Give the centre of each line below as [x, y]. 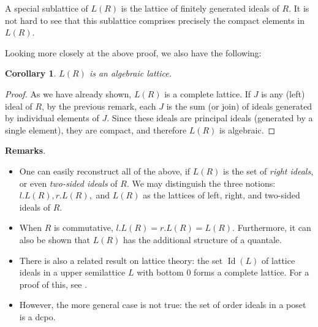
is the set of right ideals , [268, 171]
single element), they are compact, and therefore [96, 130]
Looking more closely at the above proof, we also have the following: [133, 52]
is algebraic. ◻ [248, 130]
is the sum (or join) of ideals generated [239, 106]
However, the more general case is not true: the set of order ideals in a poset [163, 305]
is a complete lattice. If [208, 93]
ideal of [19, 106]
